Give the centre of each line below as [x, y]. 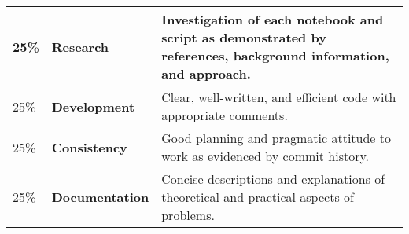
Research [80, 46]
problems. [188, 215]
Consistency [89, 147]
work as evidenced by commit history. [265, 156]
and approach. [206, 73]
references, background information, [275, 55]
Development [93, 106]
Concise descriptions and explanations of [273, 179]
